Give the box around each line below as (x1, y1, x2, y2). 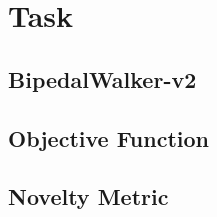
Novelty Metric (8, 181, 169, 212)
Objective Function (8, 122, 210, 153)
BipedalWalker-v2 (8, 63, 197, 94)
